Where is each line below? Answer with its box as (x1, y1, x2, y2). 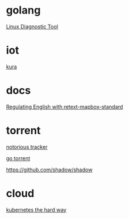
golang (6, 4, 41, 17)
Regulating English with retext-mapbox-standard (6, 103, 123, 110)
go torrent (6, 154, 30, 162)
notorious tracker (6, 143, 48, 150)
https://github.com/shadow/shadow (6, 166, 93, 173)
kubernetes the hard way (6, 206, 67, 213)
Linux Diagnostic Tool (6, 23, 59, 30)
